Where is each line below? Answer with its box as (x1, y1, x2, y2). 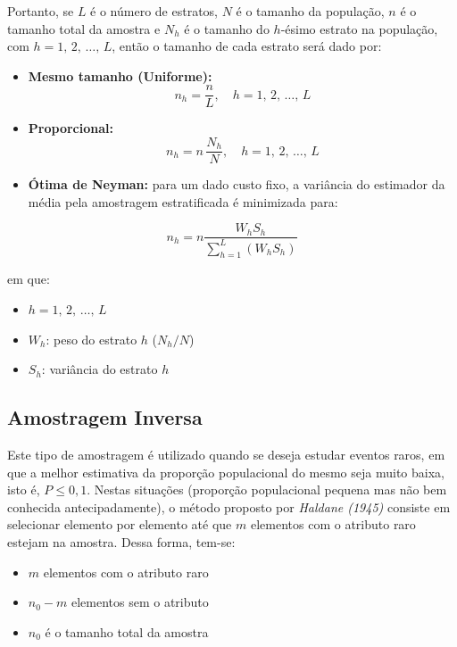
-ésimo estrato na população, (280, 19, 438, 37)
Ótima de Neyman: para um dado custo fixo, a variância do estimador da (28, 175, 445, 194)
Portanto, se (7, 2, 74, 20)
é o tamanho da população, (236, 2, 385, 20)
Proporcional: (28, 119, 113, 137)
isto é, (7, 480, 40, 499)
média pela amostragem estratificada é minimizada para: (28, 192, 338, 211)
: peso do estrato (46, 329, 137, 348)
